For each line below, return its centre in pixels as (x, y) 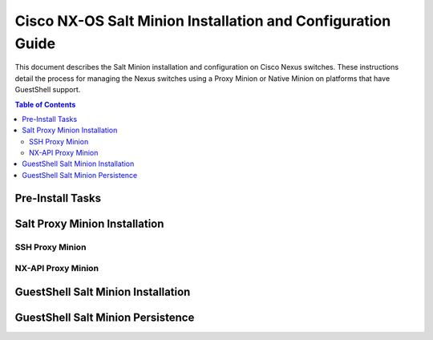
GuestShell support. (48, 90)
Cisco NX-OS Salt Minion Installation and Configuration (203, 21)
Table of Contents (45, 104)
